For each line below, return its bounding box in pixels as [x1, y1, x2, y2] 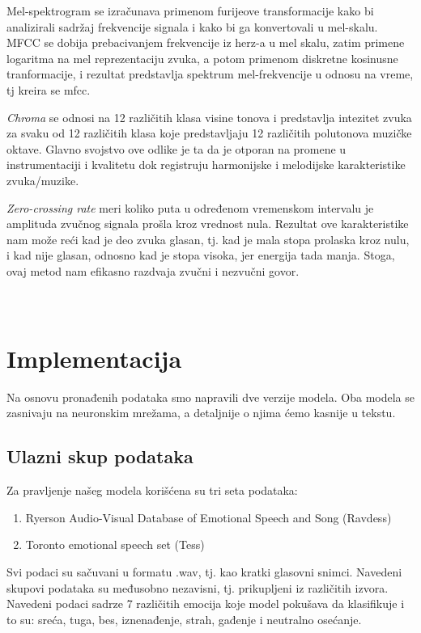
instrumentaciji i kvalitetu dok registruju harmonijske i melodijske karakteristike [6, 156, 406, 173]
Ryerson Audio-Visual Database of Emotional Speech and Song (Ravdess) [25, 509, 392, 525]
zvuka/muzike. [6, 171, 79, 188]
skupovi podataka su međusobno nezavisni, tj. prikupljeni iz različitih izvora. [6, 579, 389, 596]
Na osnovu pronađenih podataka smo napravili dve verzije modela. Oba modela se [6, 388, 415, 405]
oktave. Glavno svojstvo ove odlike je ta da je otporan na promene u [6, 140, 347, 157]
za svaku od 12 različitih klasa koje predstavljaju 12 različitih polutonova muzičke [6, 124, 412, 141]
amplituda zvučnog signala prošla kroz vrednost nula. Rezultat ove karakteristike [6, 215, 409, 232]
